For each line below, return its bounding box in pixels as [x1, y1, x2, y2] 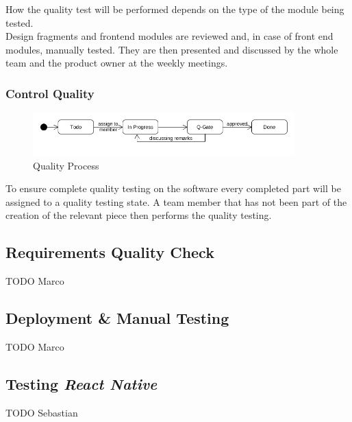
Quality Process [33, 158, 99, 172]
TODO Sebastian [5, 405, 78, 419]
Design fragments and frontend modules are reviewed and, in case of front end [5, 29, 334, 43]
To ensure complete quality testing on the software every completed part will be [5, 181, 341, 196]
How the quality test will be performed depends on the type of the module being [5, 2, 344, 16]
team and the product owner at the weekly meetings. [5, 56, 228, 70]
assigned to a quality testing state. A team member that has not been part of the [5, 194, 347, 209]
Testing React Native [5, 373, 158, 394]
